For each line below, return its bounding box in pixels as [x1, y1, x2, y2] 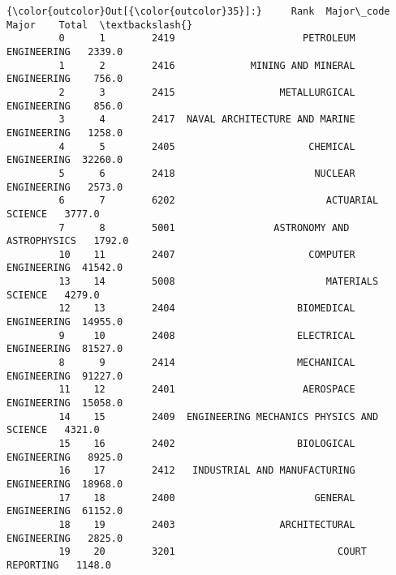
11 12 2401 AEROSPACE [58, 384, 355, 396]
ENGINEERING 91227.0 [6, 370, 123, 382]
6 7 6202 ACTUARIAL [58, 195, 379, 207]
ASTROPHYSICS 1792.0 [6, 235, 129, 247]
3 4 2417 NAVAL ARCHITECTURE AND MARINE [58, 114, 355, 126]
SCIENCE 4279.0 [6, 289, 100, 301]
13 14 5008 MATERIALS [58, 276, 379, 288]
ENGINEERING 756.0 [6, 73, 123, 85]
